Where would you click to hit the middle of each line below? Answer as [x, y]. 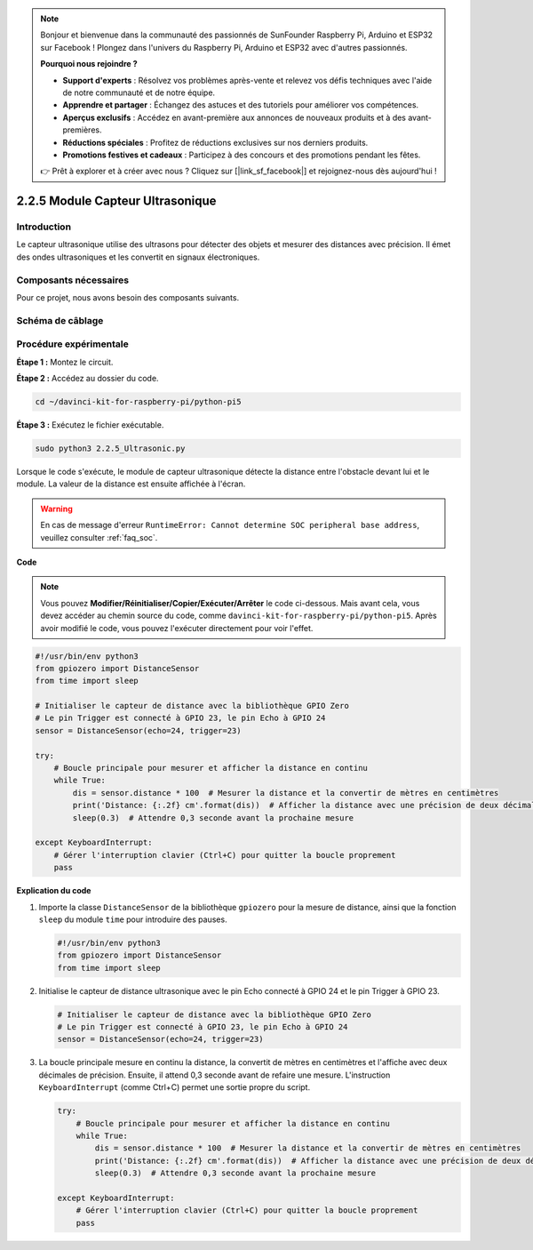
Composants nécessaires [72, 280]
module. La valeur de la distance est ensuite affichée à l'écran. [131, 484]
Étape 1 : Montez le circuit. [65, 362]
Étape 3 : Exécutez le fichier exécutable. [90, 425]
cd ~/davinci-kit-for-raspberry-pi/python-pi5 [138, 402]
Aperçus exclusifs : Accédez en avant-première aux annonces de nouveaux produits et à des [235, 117]
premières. [82, 130]
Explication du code [54, 891]
